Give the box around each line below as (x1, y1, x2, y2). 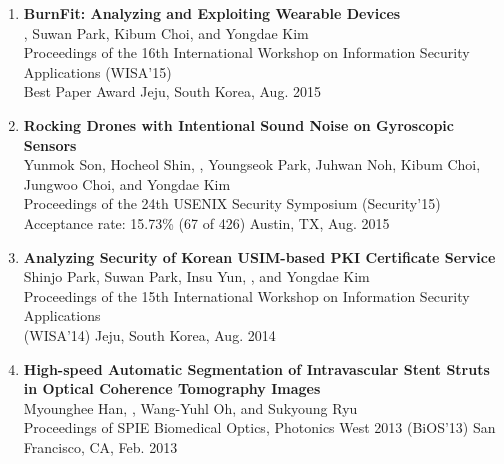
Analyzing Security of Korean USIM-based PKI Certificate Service (23, 246, 496, 267)
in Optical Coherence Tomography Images (23, 378, 321, 399)
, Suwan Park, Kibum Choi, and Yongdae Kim (23, 22, 309, 43)
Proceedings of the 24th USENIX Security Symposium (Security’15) (23, 193, 441, 214)
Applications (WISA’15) (23, 61, 172, 82)
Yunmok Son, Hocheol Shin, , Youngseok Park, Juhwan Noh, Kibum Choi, (23, 154, 481, 175)
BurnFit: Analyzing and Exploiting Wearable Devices (23, 3, 401, 23)
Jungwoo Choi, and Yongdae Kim (23, 173, 231, 194)
